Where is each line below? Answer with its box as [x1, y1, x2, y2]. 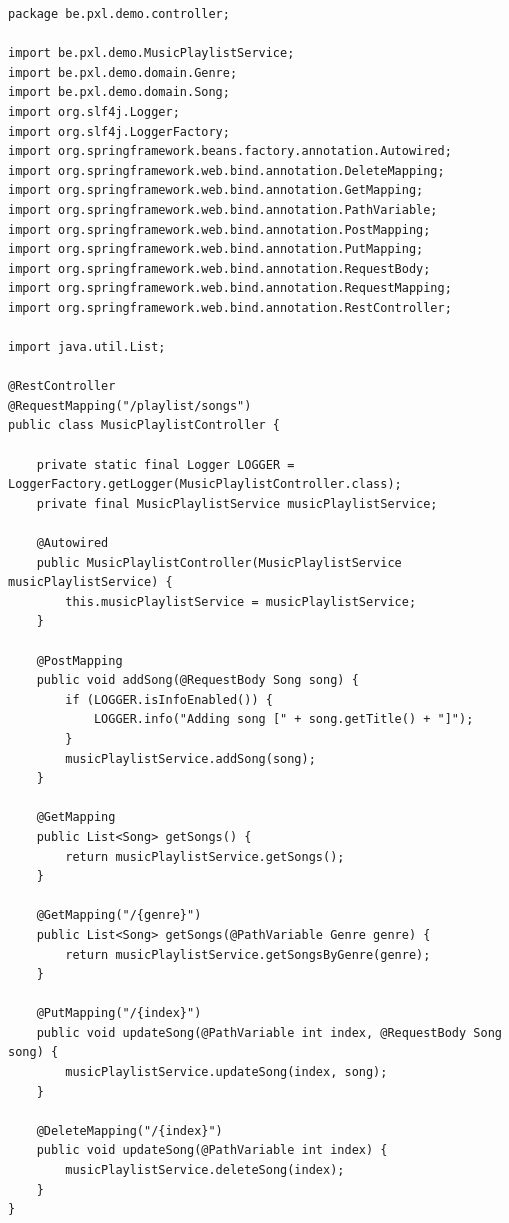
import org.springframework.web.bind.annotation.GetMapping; [8, 183, 424, 198]
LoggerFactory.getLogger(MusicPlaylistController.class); [8, 477, 402, 492]
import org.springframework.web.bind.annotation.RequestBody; [8, 261, 431, 276]
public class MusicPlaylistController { [8, 418, 281, 433]
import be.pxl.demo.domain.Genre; [8, 65, 238, 80]
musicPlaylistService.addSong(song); [65, 751, 316, 766]
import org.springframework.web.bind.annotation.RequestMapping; [8, 281, 452, 296]
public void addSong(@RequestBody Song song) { [36, 673, 359, 688]
